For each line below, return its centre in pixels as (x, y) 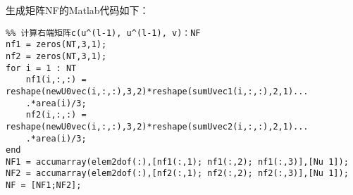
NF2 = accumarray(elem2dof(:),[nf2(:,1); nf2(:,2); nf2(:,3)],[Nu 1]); (177, 174)
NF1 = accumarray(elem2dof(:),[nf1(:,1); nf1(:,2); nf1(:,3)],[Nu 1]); (177, 162)
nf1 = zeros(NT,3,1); (56, 45)
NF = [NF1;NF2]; (44, 185)
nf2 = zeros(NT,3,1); (56, 56)
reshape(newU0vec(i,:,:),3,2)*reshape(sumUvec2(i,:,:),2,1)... (157, 126)
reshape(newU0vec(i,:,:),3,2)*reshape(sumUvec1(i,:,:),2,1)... (157, 91)
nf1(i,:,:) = (56, 80)
